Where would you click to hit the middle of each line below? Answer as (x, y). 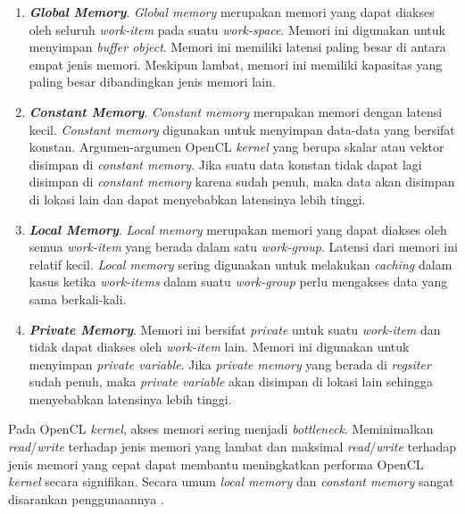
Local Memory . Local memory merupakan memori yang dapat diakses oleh (238, 229)
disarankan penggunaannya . (86, 498)
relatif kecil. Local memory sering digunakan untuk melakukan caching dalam (241, 264)
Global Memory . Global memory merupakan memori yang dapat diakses (232, 12)
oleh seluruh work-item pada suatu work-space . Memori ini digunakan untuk (237, 29)
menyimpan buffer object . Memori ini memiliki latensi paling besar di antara (237, 47)
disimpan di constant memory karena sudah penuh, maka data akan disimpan (242, 182)
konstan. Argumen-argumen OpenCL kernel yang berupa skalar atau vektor (237, 147)
